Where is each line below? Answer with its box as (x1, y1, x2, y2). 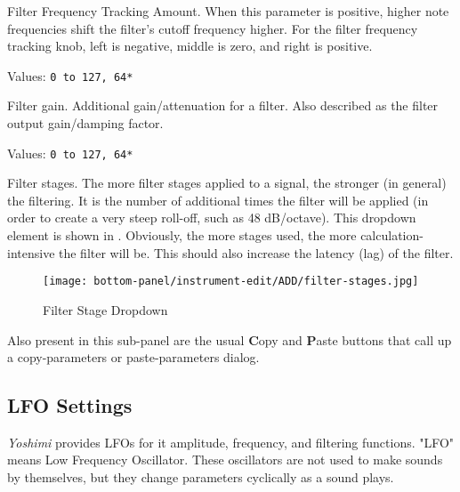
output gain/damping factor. (7, 114, 164, 133)
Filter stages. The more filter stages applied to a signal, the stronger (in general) (7, 173, 447, 192)
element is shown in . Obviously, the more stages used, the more (7, 226, 357, 245)
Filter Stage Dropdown (43, 300, 168, 319)
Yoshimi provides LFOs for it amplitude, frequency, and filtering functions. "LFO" (7, 432, 455, 451)
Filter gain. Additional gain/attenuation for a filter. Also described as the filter (7, 96, 439, 115)
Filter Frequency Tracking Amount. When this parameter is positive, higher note (7, 2, 449, 20)
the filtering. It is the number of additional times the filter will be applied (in (7, 190, 429, 209)
